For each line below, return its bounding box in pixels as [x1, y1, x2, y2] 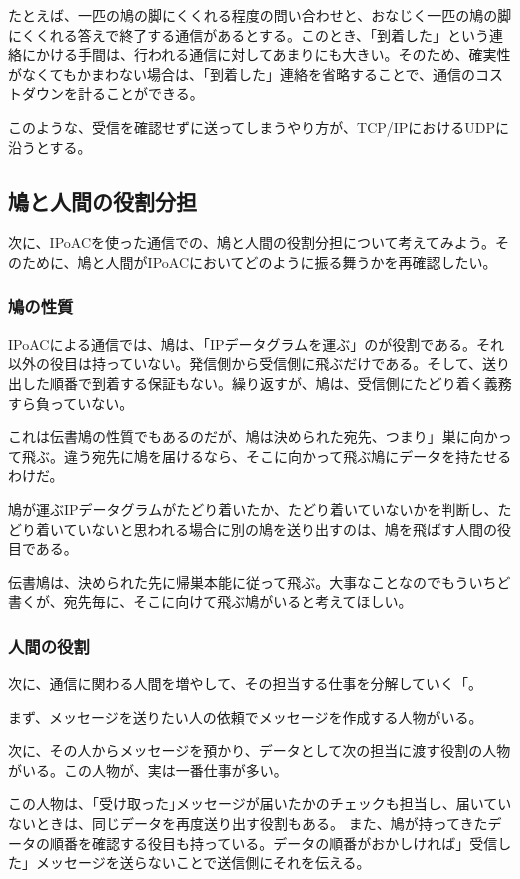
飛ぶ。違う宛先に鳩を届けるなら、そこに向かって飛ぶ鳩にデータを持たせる [21, 445, 512, 466]
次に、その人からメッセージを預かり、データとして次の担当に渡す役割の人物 [8, 740, 511, 761]
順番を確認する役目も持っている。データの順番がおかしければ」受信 [49, 832, 498, 853]
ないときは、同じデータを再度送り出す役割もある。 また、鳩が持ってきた [8, 813, 488, 834]
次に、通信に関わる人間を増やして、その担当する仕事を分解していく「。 [8, 673, 483, 694]
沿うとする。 [8, 136, 92, 157]
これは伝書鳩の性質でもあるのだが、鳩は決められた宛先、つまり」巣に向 [8, 426, 484, 447]
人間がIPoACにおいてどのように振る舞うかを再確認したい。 [105, 251, 497, 272]
